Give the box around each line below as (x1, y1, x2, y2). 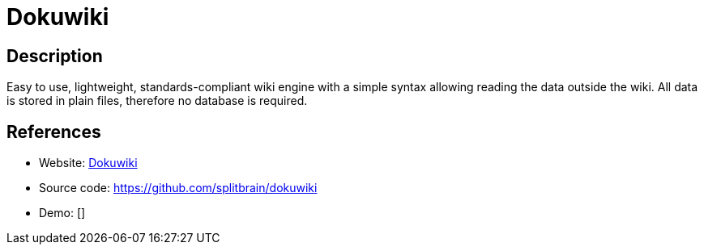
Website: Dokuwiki (39, 156, 138, 170)
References (6, 121, 101, 142)
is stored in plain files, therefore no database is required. (6, 94, 308, 108)
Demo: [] (39, 206, 86, 220)
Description (6, 45, 103, 66)
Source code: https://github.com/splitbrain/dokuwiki (39, 181, 318, 195)
